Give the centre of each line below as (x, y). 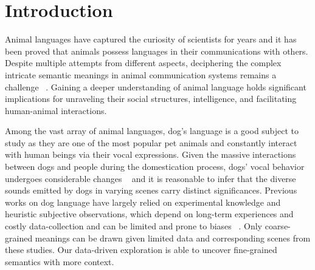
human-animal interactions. (56, 110)
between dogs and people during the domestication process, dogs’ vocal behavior (155, 167)
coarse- (278, 226)
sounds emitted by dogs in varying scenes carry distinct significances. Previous (151, 190)
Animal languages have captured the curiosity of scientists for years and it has (151, 39)
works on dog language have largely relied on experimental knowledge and (143, 202)
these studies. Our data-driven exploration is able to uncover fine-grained (141, 250)
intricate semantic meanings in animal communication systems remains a (141, 74)
